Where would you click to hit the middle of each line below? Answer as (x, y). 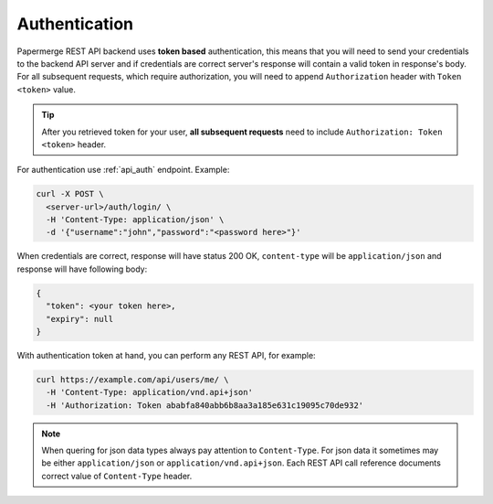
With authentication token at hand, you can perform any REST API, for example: (166, 355)
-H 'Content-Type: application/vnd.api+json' (149, 392)
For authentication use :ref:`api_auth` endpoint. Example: (123, 170)
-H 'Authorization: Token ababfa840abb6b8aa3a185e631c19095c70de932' (205, 405)
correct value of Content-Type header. (117, 476)
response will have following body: (82, 269)
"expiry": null (80, 319)
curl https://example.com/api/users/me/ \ (132, 379)
